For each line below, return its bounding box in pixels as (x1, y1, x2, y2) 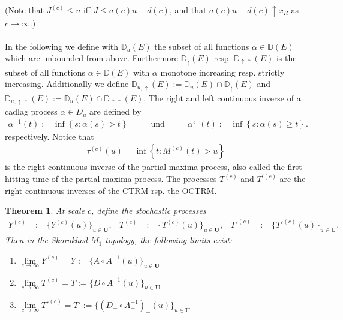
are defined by (89, 105, 142, 118)
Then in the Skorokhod (5, 234, 88, 246)
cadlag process (5, 105, 58, 118)
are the (279, 172, 306, 185)
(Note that (5, 4, 44, 16)
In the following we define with (5, 40, 118, 52)
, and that (169, 4, 207, 16)
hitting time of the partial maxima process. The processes (5, 172, 217, 185)
